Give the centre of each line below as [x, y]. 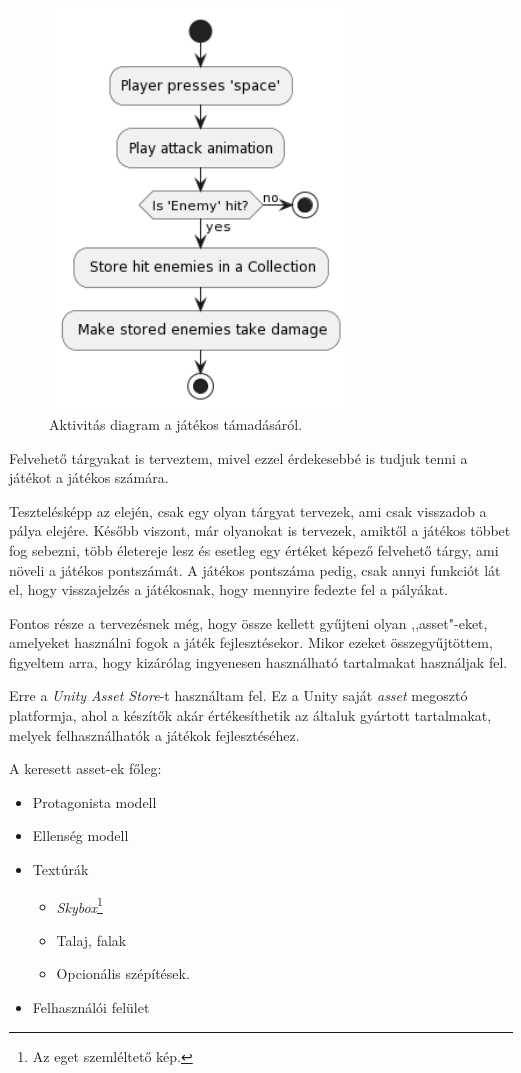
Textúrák [60, 869]
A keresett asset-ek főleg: [85, 768]
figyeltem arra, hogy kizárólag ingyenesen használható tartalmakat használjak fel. [258, 661]
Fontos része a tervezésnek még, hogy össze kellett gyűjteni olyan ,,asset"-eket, [248, 622]
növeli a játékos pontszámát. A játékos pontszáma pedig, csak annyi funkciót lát [255, 569]
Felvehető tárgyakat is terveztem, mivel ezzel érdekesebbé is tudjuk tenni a [238, 457]
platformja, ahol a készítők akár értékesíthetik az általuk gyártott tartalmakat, [250, 715]
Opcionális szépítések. [123, 973]
